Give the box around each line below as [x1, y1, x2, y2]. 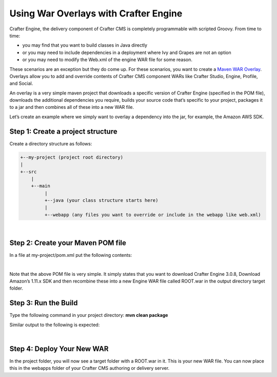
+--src [20, 168, 37, 175]
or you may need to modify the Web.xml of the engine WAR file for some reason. [22, 56, 192, 63]
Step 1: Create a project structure [9, 127, 117, 136]
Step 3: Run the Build [9, 298, 78, 308]
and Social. [9, 80, 33, 87]
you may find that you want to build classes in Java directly [22, 42, 148, 48]
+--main [31, 183, 51, 189]
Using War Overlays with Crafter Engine [9, 8, 183, 19]
